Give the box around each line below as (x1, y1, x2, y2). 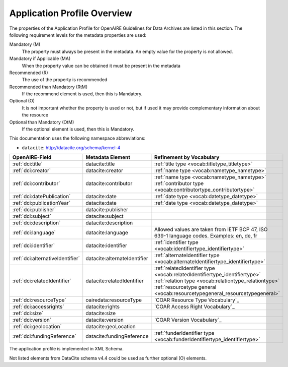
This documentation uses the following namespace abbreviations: (9, 135, 146, 141)
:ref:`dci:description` (12, 219, 61, 226)
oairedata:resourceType (85, 296, 142, 303)
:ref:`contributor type (154, 180, 204, 187)
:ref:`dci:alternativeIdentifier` (12, 255, 80, 262)
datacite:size (85, 310, 116, 317)
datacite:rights (85, 303, 120, 310)
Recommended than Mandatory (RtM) (9, 84, 88, 90)
